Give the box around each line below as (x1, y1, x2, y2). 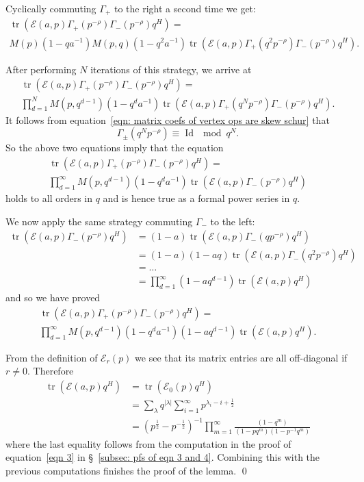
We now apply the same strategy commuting (5, 214, 193, 228)
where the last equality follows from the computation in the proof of (5, 436, 291, 451)
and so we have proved (5, 290, 101, 305)
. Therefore (27, 364, 74, 378)
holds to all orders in (5, 190, 93, 205)
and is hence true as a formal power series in (103, 190, 290, 205)
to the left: (210, 214, 255, 228)
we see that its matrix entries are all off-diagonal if (135, 350, 348, 364)
